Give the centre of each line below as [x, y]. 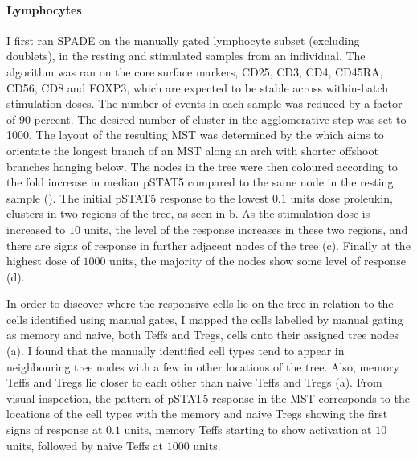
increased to [36, 229]
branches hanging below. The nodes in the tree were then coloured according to [202, 166]
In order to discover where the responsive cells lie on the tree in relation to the [200, 303]
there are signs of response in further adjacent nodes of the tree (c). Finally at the [208, 245]
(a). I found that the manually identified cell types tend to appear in [176, 351]
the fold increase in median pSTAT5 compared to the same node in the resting [200, 182]
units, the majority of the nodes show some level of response [258, 261]
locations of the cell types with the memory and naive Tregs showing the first [197, 414]
